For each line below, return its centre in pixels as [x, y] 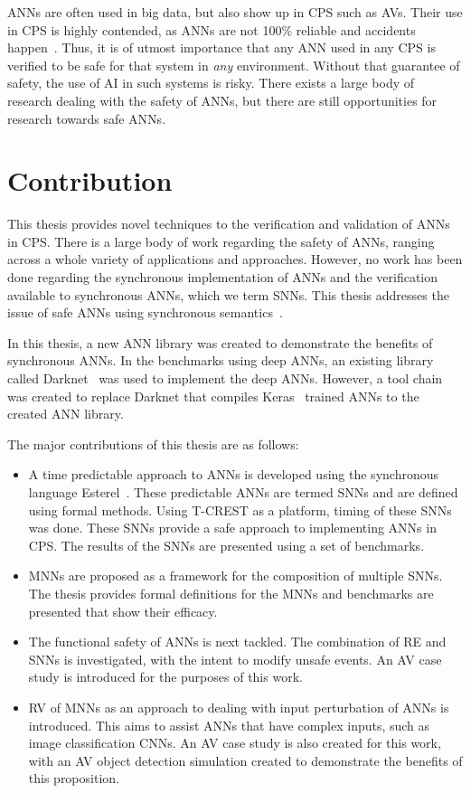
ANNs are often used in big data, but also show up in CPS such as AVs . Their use [235, 12]
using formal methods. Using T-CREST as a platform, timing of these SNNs [240, 510]
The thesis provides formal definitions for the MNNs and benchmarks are [231, 593]
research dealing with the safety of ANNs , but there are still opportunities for [222, 100]
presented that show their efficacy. [123, 611]
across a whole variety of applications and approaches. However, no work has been [235, 259]
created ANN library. [66, 414]
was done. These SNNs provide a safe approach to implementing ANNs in [232, 528]
